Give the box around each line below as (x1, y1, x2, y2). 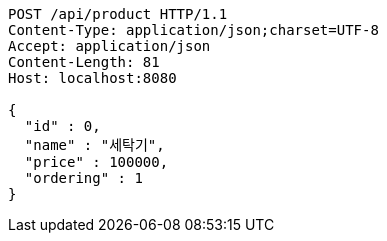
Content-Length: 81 (8, 54, 160, 70)
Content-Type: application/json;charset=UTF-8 (8, 22, 379, 38)
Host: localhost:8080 (8, 70, 177, 86)
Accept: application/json (8, 38, 211, 54)
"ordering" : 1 (24, 170, 143, 186)
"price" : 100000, (24, 154, 169, 170)
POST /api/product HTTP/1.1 (8, 6, 228, 22)
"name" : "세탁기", (24, 137, 165, 153)
